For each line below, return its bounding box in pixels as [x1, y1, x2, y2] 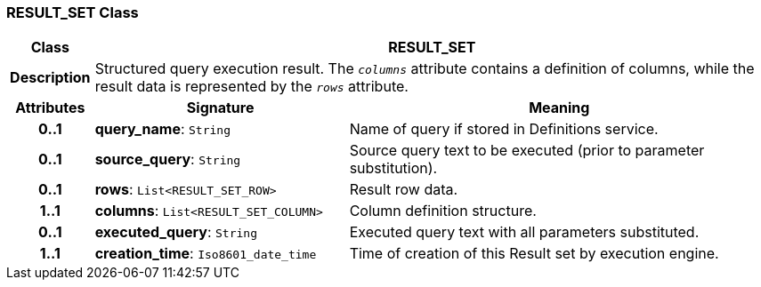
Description [10, 68, 91, 87]
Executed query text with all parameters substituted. [349, 223, 700, 242]
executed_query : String [94, 223, 258, 242]
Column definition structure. [349, 202, 537, 220]
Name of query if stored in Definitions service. [349, 120, 659, 139]
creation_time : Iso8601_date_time [94, 244, 317, 263]
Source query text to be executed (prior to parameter [349, 141, 705, 160]
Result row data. [349, 180, 458, 199]
